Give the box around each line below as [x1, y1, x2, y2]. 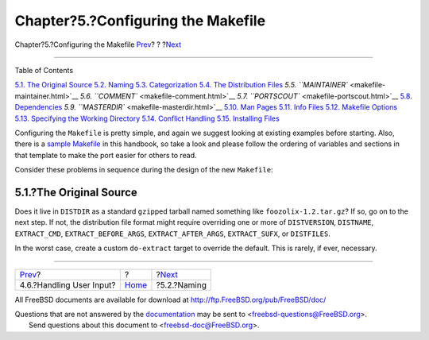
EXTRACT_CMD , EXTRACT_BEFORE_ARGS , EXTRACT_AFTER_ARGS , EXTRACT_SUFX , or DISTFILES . [14, 229, 331, 238]
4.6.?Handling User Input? [19, 279, 116, 290]
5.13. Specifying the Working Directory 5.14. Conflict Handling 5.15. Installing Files [14, 114, 280, 123]
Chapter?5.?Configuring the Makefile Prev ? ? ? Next [14, 40, 182, 49]
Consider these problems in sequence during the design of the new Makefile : [14, 165, 273, 175]
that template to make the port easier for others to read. [14, 150, 198, 160]
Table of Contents [14, 65, 74, 75]
